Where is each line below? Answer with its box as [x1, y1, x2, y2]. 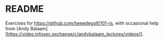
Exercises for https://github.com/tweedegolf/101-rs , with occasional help [5, 20, 159, 26]
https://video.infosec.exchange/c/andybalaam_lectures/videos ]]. [7, 31, 144, 37]
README [5, 3, 44, 15]
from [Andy [5, 25, 30, 31]
